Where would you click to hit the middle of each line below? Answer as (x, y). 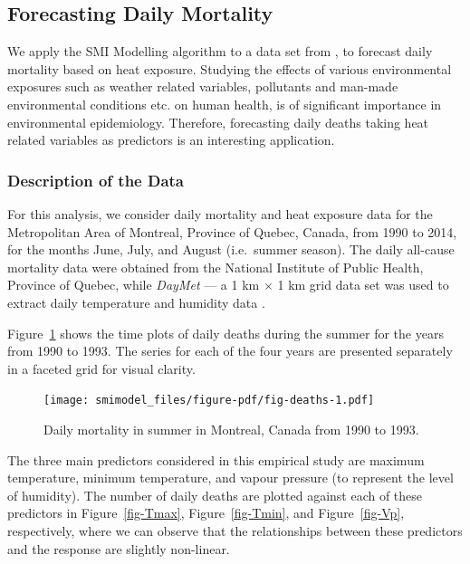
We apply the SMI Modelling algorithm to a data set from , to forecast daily (220, 51)
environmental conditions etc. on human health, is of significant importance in (225, 104)
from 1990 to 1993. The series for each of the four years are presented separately (230, 351)
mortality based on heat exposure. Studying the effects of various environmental (230, 68)
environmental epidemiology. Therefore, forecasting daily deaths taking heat (218, 122)
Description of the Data (96, 180)
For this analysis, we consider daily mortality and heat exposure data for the (220, 213)
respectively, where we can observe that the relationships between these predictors (235, 530)
